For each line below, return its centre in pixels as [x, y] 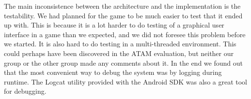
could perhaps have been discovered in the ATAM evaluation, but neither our [119, 53]
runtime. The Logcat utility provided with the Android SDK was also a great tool [125, 81]
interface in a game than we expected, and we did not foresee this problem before [125, 34]
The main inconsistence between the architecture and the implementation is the [122, 6]
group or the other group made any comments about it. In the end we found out [123, 63]
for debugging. [25, 91]
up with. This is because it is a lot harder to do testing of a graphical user [114, 25]
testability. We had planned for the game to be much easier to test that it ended [123, 15]
